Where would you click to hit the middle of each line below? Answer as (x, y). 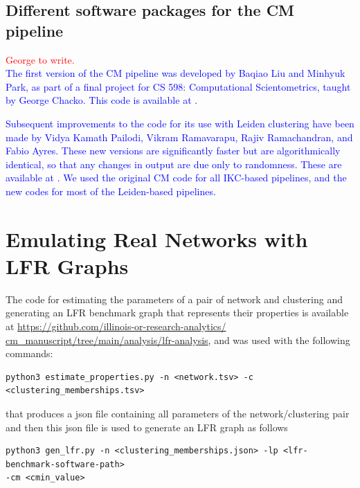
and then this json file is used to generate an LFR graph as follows (147, 427)
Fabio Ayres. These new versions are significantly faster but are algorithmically (173, 151)
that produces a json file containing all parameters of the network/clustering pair (178, 413)
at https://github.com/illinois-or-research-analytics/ (116, 326)
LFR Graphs (67, 265)
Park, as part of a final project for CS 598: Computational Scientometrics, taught (178, 86)
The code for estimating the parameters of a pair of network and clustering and (174, 299)
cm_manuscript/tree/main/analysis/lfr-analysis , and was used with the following (178, 340)
